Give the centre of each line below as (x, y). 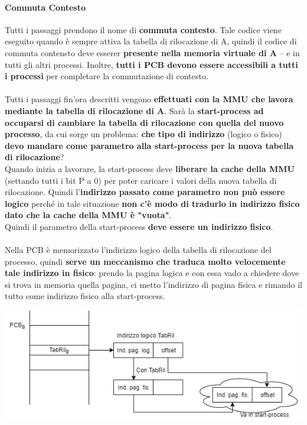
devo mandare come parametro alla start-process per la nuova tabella (149, 145)
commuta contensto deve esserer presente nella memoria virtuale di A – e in (152, 52)
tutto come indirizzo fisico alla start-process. (85, 296)
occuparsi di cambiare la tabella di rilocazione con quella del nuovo (144, 122)
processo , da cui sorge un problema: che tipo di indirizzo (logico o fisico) (143, 134)
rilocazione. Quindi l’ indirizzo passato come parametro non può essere (145, 192)
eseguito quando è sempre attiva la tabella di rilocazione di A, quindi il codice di (151, 41)
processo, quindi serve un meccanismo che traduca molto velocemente (145, 261)
